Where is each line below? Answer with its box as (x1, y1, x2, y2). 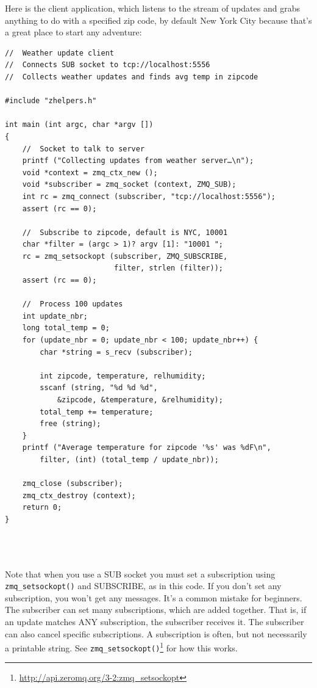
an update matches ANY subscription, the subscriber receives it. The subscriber (5, 615, 304, 628)
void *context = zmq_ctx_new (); (22, 168, 158, 177)
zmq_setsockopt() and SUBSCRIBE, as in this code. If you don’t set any (5, 579, 282, 592)
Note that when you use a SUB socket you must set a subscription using (5, 567, 276, 580)
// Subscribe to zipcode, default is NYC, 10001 (22, 228, 228, 237)
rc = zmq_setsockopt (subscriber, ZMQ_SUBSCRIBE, (22, 252, 228, 261)
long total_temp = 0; (22, 324, 110, 333)
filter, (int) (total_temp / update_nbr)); (40, 455, 219, 464)
